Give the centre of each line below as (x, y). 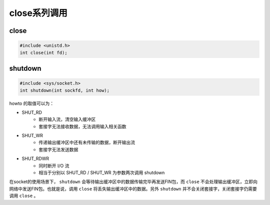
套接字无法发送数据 (58, 149)
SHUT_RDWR (35, 159)
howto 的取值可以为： (32, 103)
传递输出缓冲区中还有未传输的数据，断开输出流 (87, 143)
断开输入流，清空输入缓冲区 (67, 119)
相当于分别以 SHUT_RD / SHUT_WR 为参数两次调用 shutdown (102, 173)
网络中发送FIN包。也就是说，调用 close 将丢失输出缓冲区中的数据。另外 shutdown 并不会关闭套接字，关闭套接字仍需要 (133, 189)
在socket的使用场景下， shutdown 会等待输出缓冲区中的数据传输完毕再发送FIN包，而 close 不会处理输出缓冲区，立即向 (133, 182)
